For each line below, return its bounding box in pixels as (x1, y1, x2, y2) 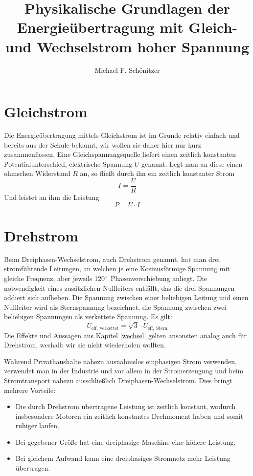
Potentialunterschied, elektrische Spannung (4, 158, 133, 169)
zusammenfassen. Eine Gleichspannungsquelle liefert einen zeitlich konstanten (4, 149, 236, 159)
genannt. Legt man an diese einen (141, 158, 243, 169)
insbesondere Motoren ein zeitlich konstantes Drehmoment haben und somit (15, 411, 244, 421)
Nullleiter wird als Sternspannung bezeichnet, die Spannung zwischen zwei (4, 302, 227, 312)
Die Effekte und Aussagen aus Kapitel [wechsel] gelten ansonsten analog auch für (4, 330, 247, 340)
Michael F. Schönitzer (94, 65, 160, 75)
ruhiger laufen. (15, 420, 59, 431)
